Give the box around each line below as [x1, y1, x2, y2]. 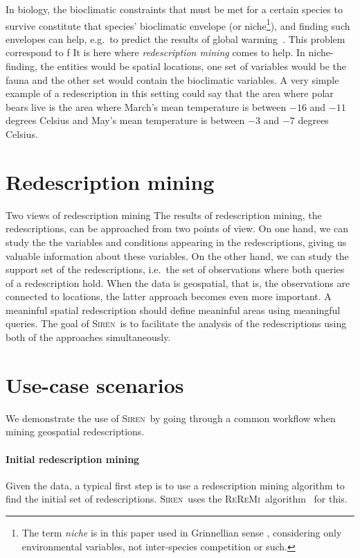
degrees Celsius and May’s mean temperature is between [6, 113, 245, 128]
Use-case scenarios [6, 370, 184, 399]
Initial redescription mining [6, 451, 140, 466]
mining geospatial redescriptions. [6, 424, 145, 439]
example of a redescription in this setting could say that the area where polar [6, 86, 334, 101]
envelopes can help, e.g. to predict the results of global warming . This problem [6, 31, 345, 46]
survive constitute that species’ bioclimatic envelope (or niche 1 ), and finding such [6, 16, 350, 33]
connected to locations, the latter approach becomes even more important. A [6, 289, 332, 304]
